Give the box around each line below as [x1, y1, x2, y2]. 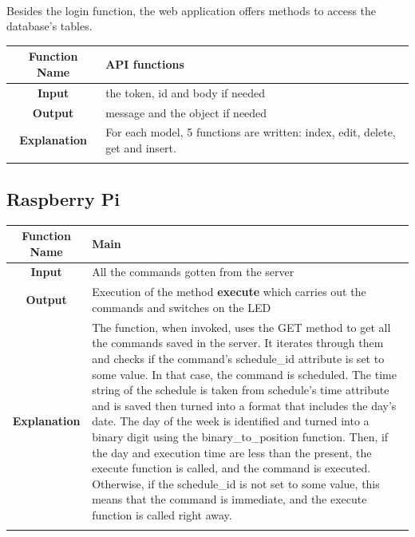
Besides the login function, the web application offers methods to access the [6, 2, 377, 18]
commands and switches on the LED [92, 298, 271, 315]
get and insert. [105, 140, 176, 156]
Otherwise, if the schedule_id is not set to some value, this [92, 475, 380, 492]
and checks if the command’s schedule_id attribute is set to [92, 349, 385, 366]
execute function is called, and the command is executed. [92, 460, 371, 476]
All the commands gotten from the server [92, 263, 294, 280]
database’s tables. [6, 18, 93, 34]
